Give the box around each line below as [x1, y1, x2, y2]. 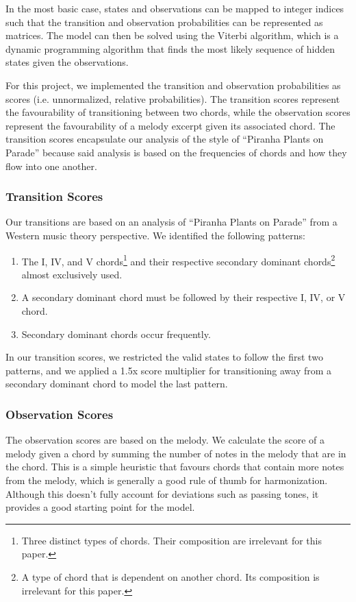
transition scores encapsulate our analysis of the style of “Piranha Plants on [5, 132, 324, 146]
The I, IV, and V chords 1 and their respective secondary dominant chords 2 [21, 252, 335, 268]
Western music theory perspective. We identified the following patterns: [5, 228, 305, 242]
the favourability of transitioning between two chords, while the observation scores [5, 105, 351, 119]
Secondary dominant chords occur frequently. [21, 326, 211, 341]
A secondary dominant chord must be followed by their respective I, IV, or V [21, 290, 346, 304]
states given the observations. [5, 55, 129, 69]
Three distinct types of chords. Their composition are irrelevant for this [21, 533, 322, 547]
